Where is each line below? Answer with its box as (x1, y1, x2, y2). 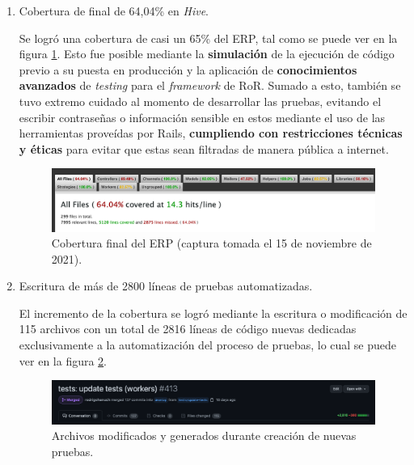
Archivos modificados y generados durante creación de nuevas (51, 427, 357, 444)
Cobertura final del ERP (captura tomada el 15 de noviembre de (51, 235, 372, 252)
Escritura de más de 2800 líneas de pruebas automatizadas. (19, 277, 313, 294)
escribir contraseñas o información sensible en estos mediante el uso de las (19, 108, 386, 125)
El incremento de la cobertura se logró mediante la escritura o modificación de (19, 304, 408, 321)
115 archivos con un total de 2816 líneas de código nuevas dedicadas (19, 320, 357, 337)
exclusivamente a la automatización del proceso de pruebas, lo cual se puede (19, 336, 397, 353)
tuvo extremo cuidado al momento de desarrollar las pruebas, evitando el (19, 92, 382, 109)
